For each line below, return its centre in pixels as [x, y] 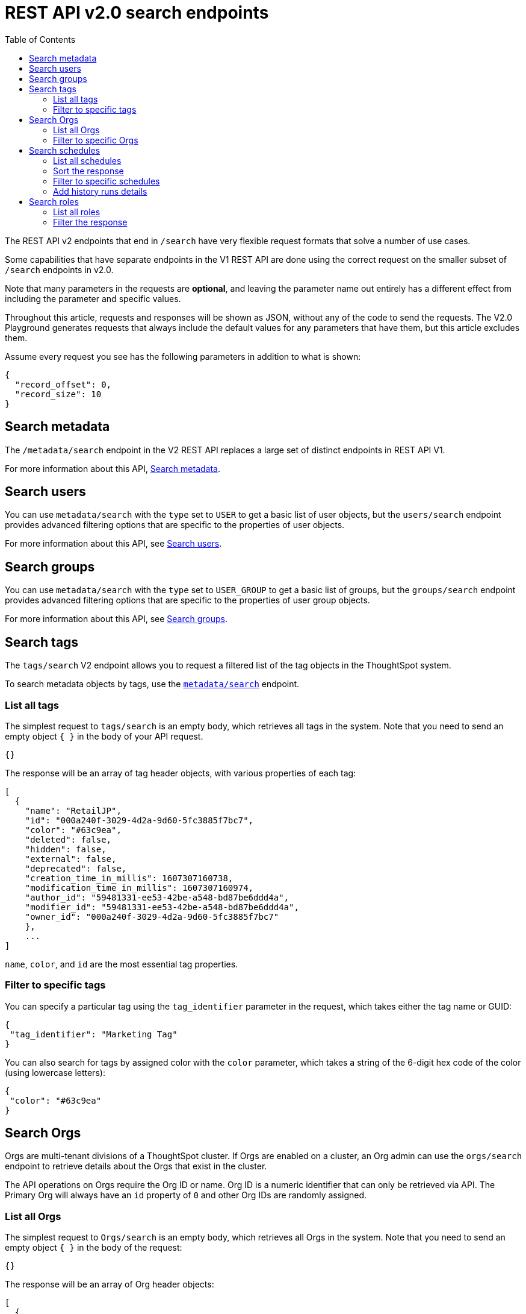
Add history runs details [100, 191]
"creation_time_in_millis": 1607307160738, [129, 878]
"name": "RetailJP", [73, 810]
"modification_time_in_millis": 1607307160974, [139, 888]
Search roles [54, 201]
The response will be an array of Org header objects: [110, 1284]
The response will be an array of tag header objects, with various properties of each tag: [181, 773]
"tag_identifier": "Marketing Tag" [94, 1034]
